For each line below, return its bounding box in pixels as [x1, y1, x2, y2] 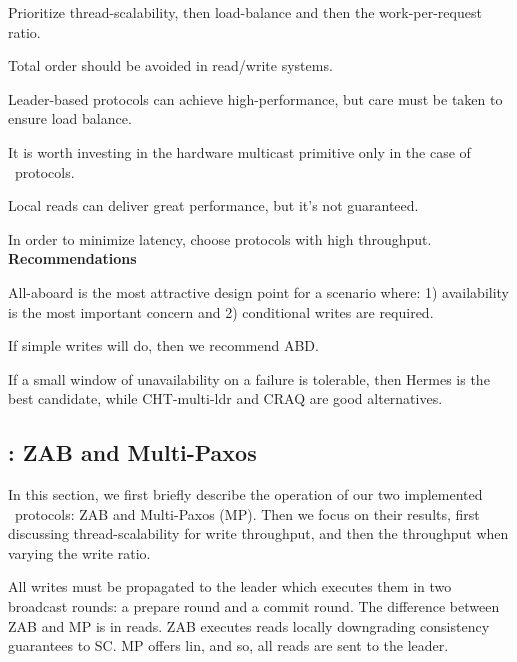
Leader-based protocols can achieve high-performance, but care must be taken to [8, 88, 503, 109]
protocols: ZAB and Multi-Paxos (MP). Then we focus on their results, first [14, 503, 480, 524]
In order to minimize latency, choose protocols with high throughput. [8, 228, 432, 249]
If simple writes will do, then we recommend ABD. [8, 335, 319, 356]
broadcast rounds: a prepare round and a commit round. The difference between [8, 596, 500, 617]
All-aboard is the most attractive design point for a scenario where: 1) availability [8, 281, 510, 302]
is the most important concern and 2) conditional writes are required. [8, 301, 434, 322]
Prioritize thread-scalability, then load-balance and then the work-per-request [8, 2, 482, 22]
